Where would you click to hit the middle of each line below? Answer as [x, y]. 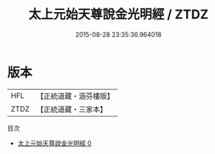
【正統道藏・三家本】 [72, 109]
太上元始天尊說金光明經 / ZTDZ [118, 14]
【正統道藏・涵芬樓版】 [75, 96]
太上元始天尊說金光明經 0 [54, 143]
